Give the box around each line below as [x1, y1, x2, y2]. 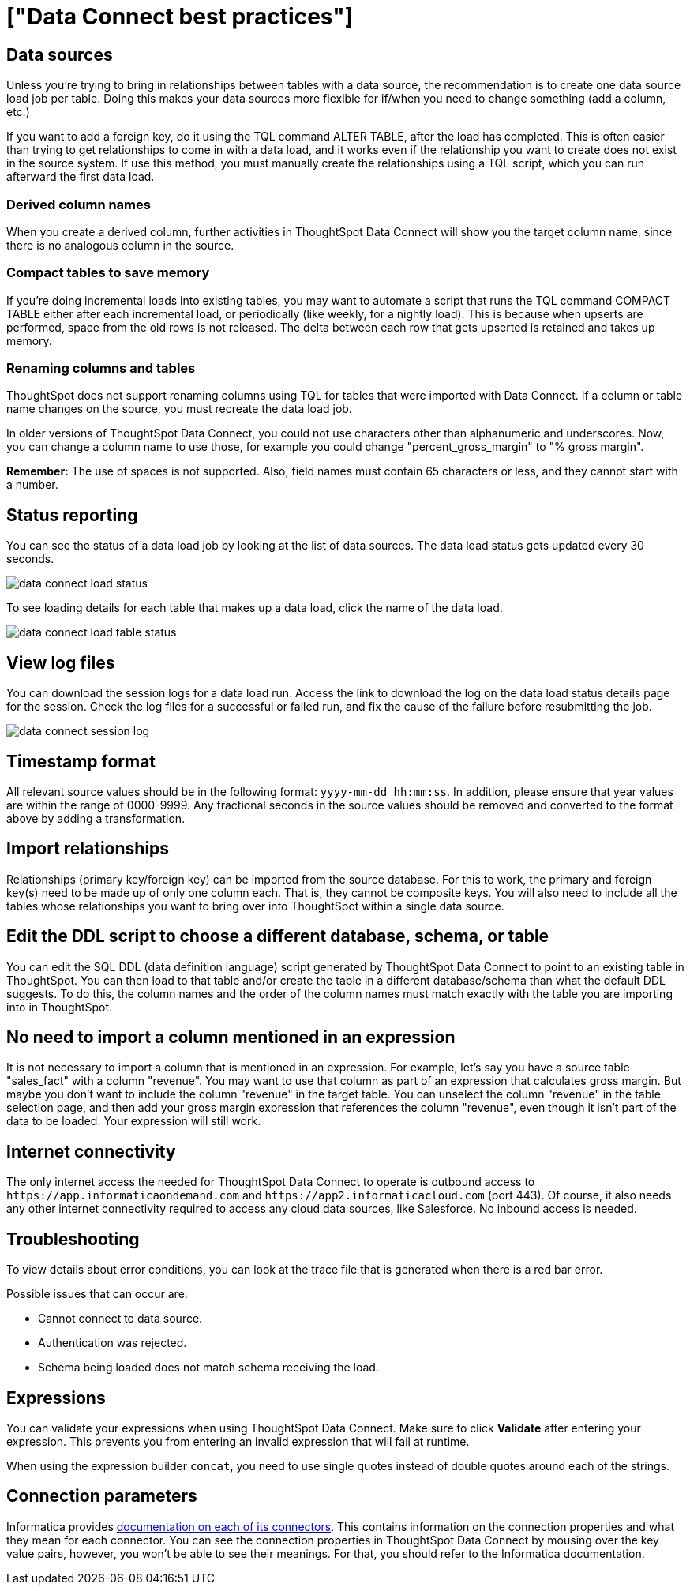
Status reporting [6, 505, 138, 525]
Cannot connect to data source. [38, 1311, 203, 1326]
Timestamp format [6, 751, 156, 771]
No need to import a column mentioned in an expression [6, 1027, 456, 1048]
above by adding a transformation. [6, 811, 186, 825]
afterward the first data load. [6, 170, 155, 184]
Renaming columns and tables [6, 360, 196, 377]
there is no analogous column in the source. [6, 238, 234, 252]
